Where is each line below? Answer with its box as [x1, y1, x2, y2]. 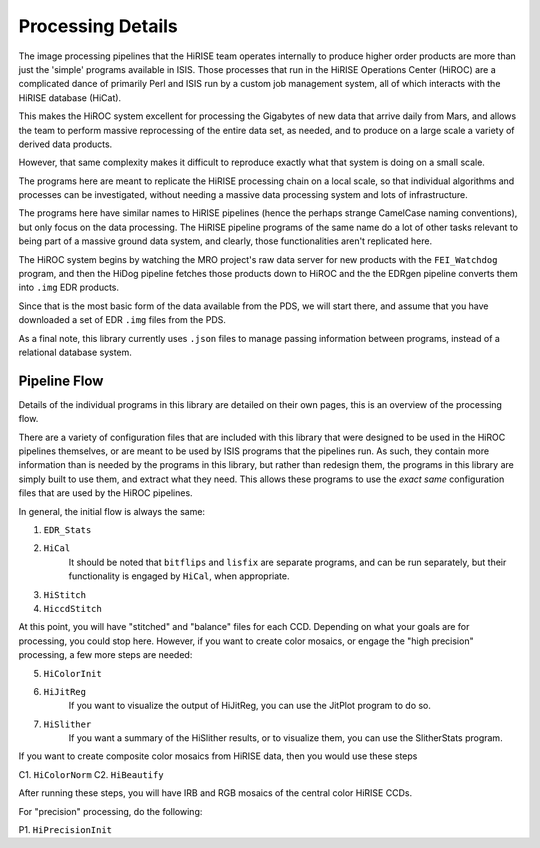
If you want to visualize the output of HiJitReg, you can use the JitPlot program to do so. [68, 700, 432, 712]
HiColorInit [43, 668, 102, 679]
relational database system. [18, 346, 132, 358]
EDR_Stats [43, 525, 92, 535]
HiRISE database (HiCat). [18, 91, 122, 104]
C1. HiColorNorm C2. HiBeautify [18, 768, 164, 780]
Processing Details [18, 15, 179, 37]
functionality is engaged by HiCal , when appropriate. [68, 570, 290, 582]
